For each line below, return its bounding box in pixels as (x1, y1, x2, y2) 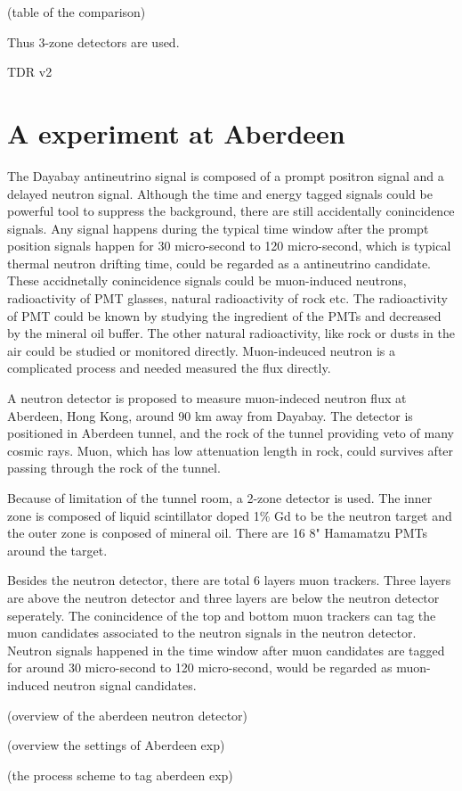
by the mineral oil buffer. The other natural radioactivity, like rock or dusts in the (7, 324, 455, 342)
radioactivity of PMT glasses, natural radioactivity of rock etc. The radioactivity (7, 289, 448, 308)
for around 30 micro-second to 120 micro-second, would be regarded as (7, 658, 393, 677)
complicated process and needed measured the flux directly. (7, 358, 331, 377)
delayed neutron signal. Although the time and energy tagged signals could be (7, 184, 433, 202)
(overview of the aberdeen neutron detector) (7, 705, 248, 724)
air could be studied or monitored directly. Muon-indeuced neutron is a (7, 341, 395, 359)
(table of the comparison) (7, 3, 146, 21)
